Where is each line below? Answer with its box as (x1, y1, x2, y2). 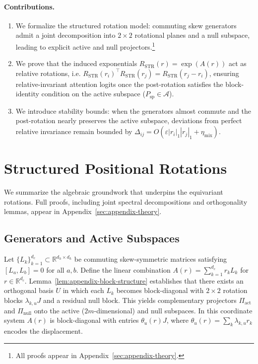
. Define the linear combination (76, 264, 171, 275)
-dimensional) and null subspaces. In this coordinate (94, 305, 253, 315)
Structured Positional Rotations (4, 158, 227, 178)
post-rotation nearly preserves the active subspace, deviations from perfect (15, 115, 242, 126)
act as (229, 58, 247, 69)
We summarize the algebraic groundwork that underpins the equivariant (4, 187, 223, 197)
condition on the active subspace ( (41, 88, 145, 99)
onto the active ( (34, 305, 85, 315)
